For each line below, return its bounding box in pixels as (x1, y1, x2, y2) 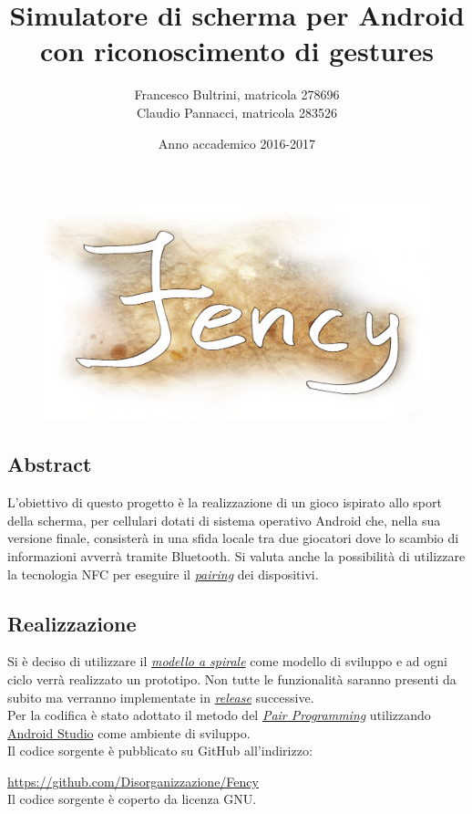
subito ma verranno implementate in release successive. (7, 687, 314, 706)
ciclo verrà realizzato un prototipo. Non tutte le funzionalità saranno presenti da (7, 669, 457, 688)
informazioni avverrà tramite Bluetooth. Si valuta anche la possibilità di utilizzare (7, 546, 466, 565)
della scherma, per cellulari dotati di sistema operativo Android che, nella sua (7, 510, 441, 529)
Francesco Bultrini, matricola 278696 (134, 85, 340, 104)
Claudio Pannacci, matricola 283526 (137, 102, 337, 121)
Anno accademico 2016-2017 (158, 133, 316, 152)
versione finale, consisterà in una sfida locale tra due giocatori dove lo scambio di (7, 528, 459, 548)
